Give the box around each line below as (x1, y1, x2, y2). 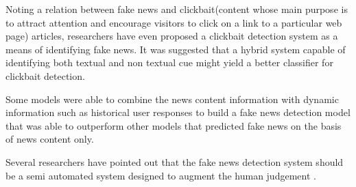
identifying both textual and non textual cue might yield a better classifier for (5, 55, 333, 70)
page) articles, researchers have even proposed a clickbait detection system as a (5, 29, 338, 43)
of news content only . (5, 132, 94, 146)
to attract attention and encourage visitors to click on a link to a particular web (5, 15, 342, 29)
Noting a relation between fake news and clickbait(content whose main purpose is (5, 2, 348, 16)
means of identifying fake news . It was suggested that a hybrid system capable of (5, 42, 346, 56)
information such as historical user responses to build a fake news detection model (5, 105, 351, 119)
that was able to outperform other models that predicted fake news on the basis (5, 118, 342, 132)
